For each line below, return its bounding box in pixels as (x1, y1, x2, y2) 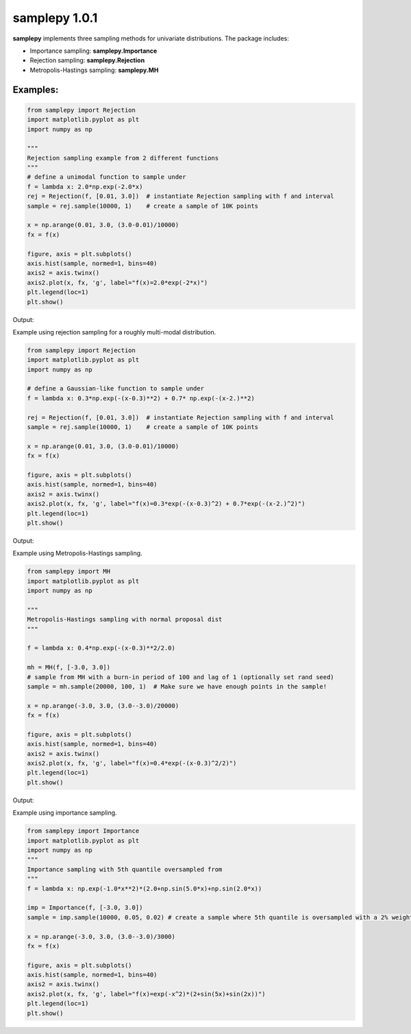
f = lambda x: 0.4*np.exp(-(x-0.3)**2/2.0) (27, 644, 176, 652)
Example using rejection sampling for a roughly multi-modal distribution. (12, 328, 216, 336)
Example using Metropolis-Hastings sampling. (12, 549, 143, 558)
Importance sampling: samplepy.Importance (29, 47, 158, 55)
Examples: (12, 84, 59, 95)
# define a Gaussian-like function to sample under (27, 384, 205, 393)
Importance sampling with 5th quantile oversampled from (27, 865, 223, 873)
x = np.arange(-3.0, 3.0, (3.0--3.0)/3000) (27, 933, 176, 940)
